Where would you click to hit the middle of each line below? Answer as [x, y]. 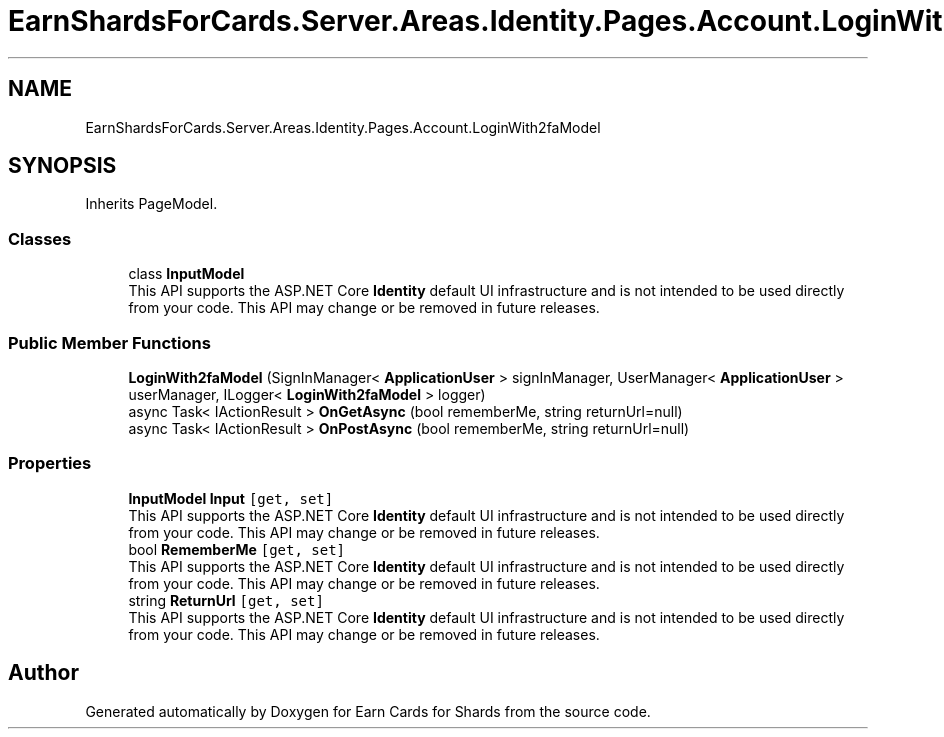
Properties [50, 463]
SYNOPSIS [62, 166]
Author [43, 673]
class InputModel [186, 274]
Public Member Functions [109, 342]
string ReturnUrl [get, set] [226, 600]
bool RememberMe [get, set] [237, 549]
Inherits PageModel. [151, 204]
